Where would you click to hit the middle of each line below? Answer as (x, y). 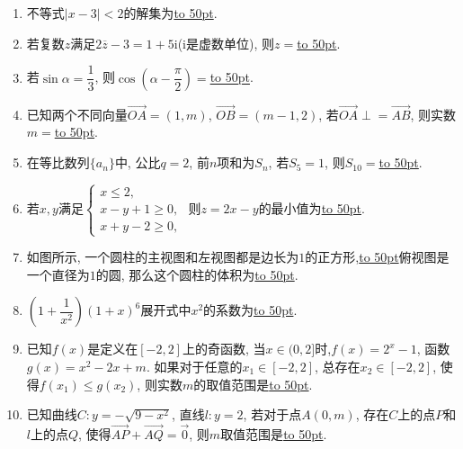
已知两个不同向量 (77, 114)
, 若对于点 (272, 414)
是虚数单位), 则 (230, 43)
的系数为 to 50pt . (250, 310)
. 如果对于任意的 (194, 367)
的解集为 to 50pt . (170, 13)
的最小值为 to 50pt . (312, 207)
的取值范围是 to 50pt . (253, 384)
